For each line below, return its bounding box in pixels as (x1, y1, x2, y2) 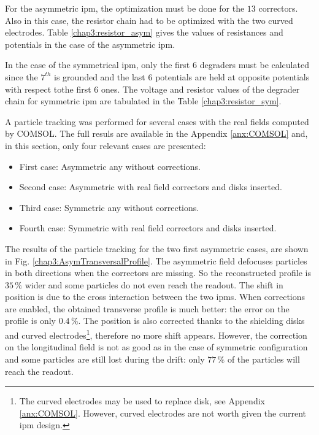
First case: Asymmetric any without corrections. (19, 160, 201, 172)
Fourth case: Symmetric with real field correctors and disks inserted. (19, 221, 277, 234)
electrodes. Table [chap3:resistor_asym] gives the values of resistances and (5, 26, 283, 39)
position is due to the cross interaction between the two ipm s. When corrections (5, 290, 306, 303)
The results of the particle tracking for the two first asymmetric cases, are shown (5, 242, 309, 255)
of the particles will (227, 352, 300, 365)
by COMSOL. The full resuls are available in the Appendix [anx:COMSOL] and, (5, 127, 308, 140)
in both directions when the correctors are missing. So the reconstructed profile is (5, 266, 311, 279)
